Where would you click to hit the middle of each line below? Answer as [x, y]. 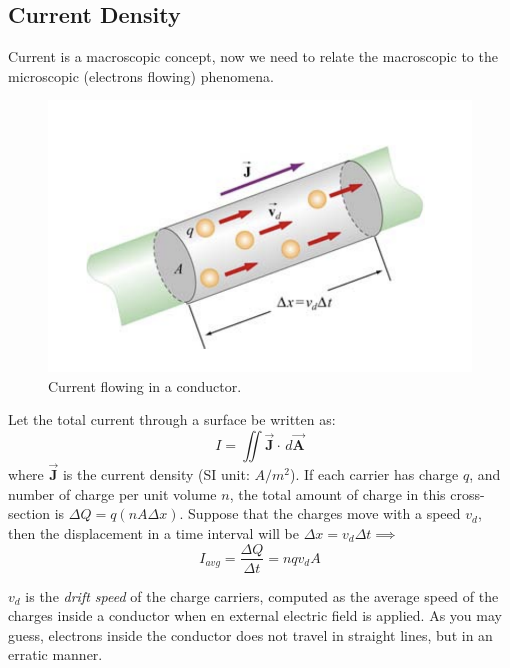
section [29, 513]
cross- [467, 493]
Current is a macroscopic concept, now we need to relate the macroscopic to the [253, 56]
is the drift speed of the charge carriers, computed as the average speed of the [262, 595]
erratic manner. [55, 654]
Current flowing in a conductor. [145, 385]
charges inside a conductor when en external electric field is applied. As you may [255, 615]
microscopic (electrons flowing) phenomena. [141, 75]
